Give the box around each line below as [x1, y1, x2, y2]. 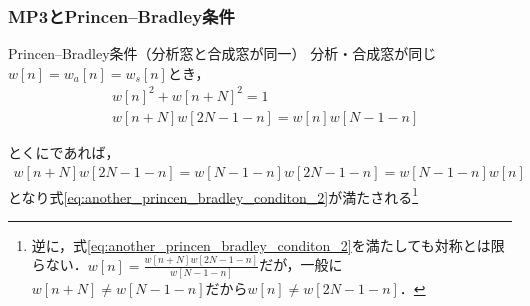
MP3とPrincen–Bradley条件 [8, 3, 235, 28]
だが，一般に [259, 254, 343, 275]
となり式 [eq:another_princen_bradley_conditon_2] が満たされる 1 [8, 183, 419, 207]
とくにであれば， [8, 141, 120, 162]
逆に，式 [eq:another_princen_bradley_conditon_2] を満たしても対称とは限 [31, 234, 505, 255]
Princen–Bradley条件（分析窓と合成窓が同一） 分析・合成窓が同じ [8, 43, 437, 64]
